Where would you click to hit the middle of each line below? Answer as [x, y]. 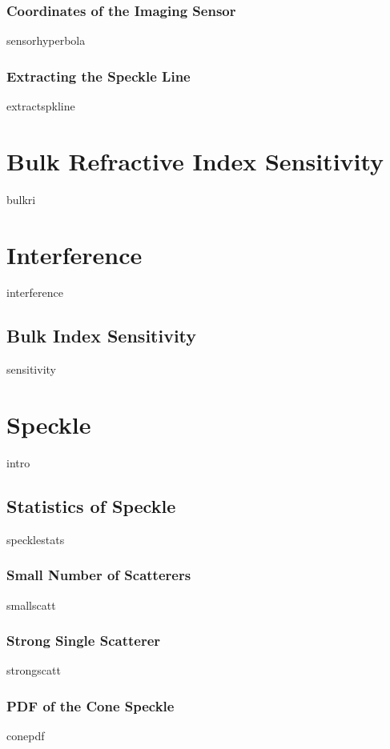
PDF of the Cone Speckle [90, 705]
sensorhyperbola [46, 40]
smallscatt [31, 605]
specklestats [36, 539]
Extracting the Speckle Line [99, 76]
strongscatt [34, 670]
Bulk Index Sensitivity [102, 336]
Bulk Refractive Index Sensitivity [195, 160]
